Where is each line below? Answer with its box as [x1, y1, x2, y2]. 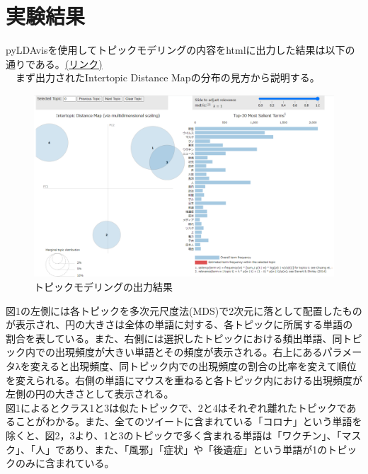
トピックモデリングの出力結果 [34, 279, 173, 294]
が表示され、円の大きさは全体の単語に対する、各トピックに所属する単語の [6, 317, 353, 332]
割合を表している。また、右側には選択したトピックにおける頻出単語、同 [6, 330, 343, 345]
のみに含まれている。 [15, 456, 115, 470]
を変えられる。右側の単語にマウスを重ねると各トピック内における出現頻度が [6, 372, 362, 387]
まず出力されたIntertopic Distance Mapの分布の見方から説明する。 [15, 70, 320, 85]
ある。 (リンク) [35, 56, 103, 71]
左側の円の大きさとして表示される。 [6, 386, 174, 401]
